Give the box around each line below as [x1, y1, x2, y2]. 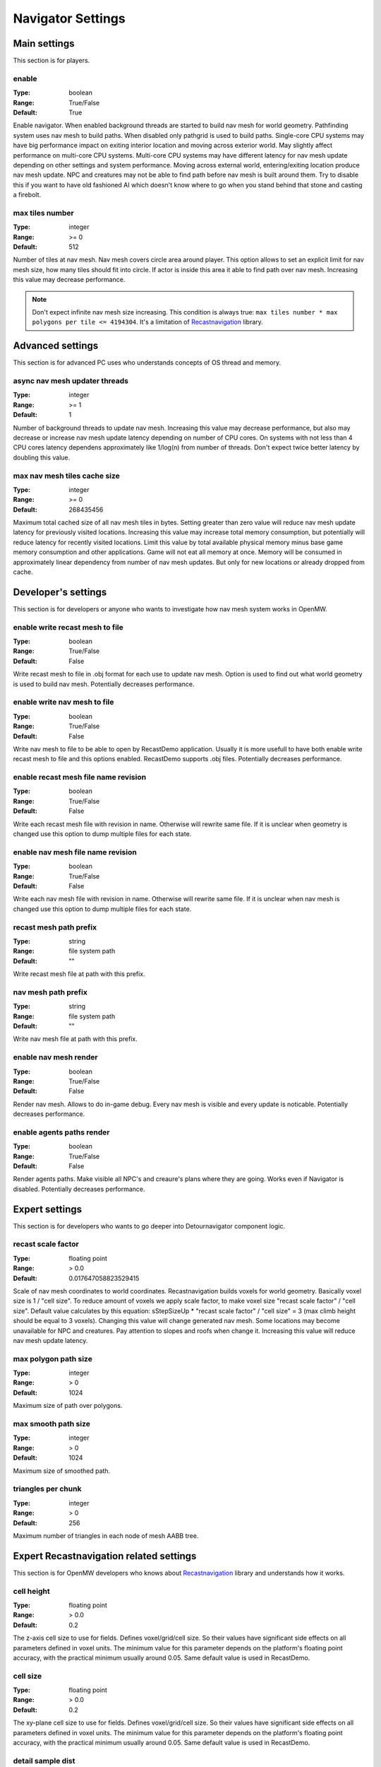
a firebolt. [13, 191, 42, 199]
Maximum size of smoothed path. [13, 1467, 111, 1475]
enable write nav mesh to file [13, 697, 114, 707]
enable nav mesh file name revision [13, 847, 137, 857]
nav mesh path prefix [13, 987, 87, 997]
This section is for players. [13, 57, 90, 65]
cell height [13, 1586, 50, 1596]
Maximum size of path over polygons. [13, 1402, 123, 1410]
